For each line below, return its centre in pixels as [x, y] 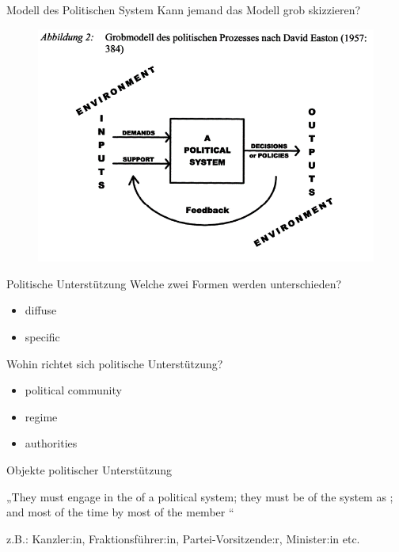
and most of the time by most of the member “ [120, 512]
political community [73, 390]
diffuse [41, 310]
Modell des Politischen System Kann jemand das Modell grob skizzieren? [184, 10]
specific [42, 336]
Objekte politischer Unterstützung [89, 469]
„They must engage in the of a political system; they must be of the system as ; [200, 496]
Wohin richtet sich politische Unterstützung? [115, 363]
